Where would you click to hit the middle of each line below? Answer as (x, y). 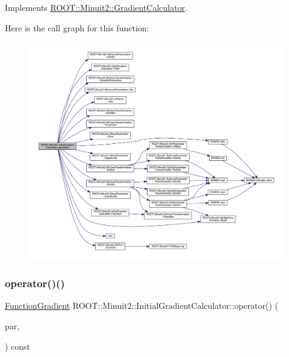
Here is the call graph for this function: (77, 27)
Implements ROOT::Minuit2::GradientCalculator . (96, 7)
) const (18, 346)
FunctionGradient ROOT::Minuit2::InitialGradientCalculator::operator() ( (141, 306)
